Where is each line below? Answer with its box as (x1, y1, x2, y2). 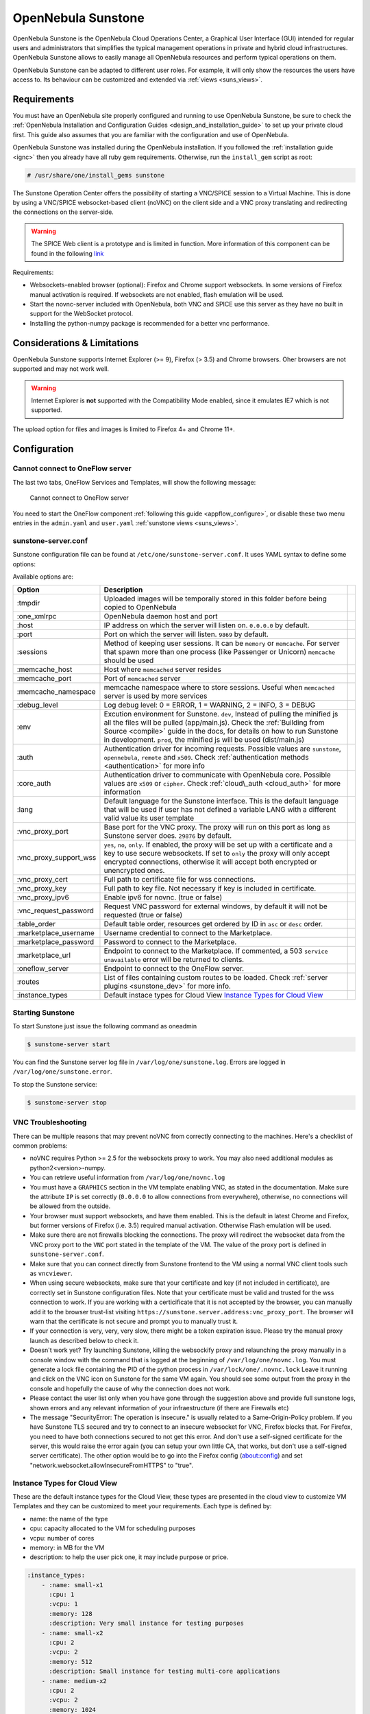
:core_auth (16, 779, 51, 788)
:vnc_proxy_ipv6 (16, 893, 70, 902)
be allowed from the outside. (29, 1202, 111, 1210)
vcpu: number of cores (29, 1534, 95, 1542)
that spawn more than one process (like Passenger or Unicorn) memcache (103, 647, 336, 657)
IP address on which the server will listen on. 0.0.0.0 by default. (103, 620, 310, 630)
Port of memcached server (103, 674, 181, 684)
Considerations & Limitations (12, 337, 139, 349)
